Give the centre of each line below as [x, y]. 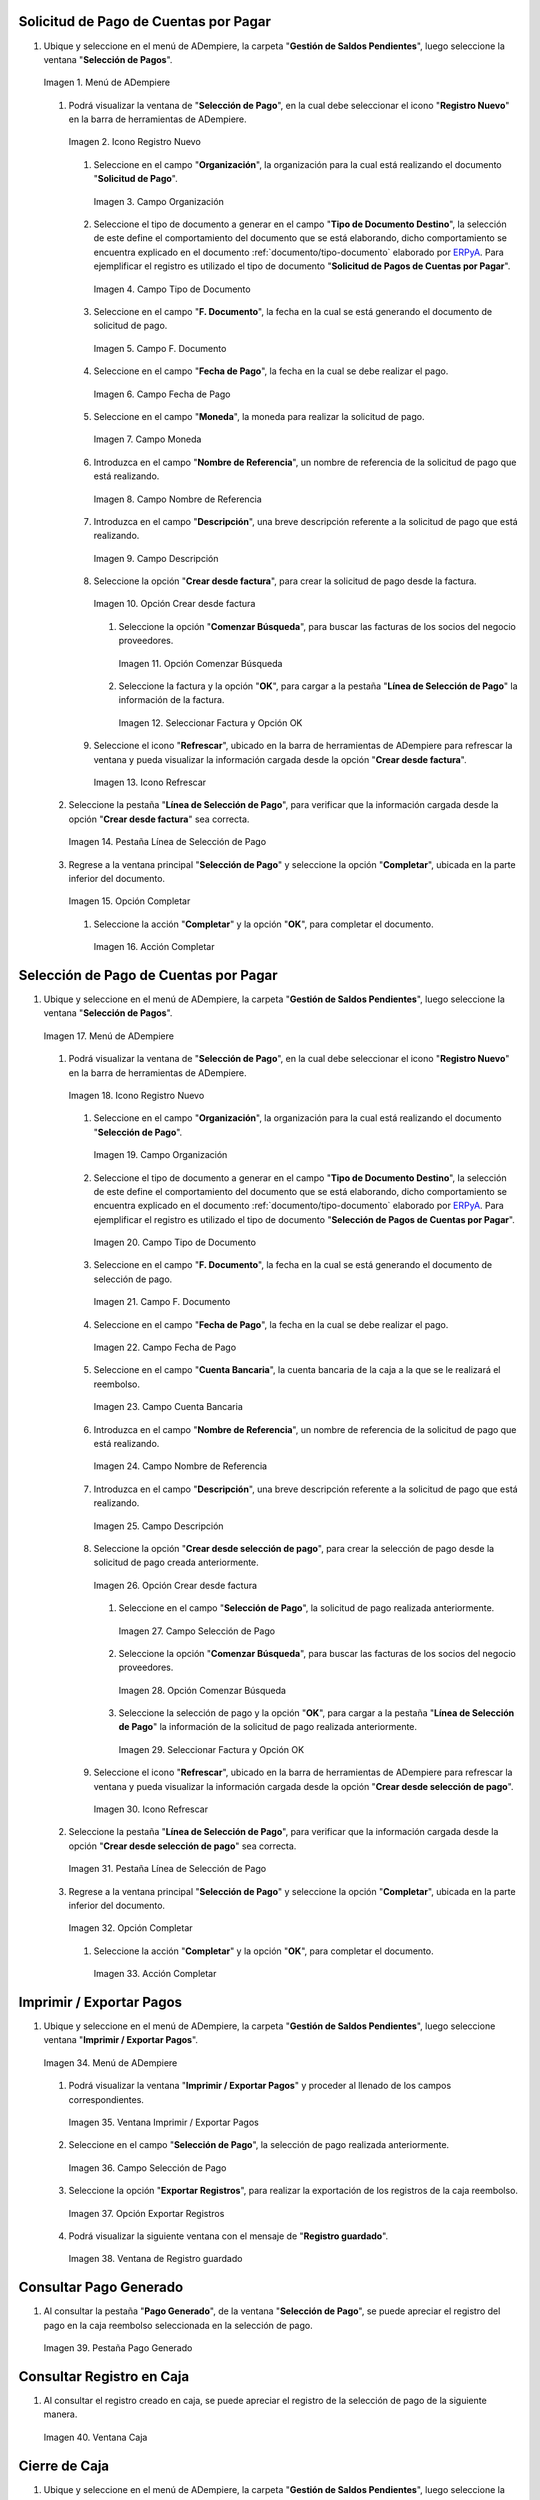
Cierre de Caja [64, 2465]
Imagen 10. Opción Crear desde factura [174, 604]
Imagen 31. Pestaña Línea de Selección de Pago [167, 1869]
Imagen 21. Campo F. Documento [162, 1302]
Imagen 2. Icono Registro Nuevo [135, 142]
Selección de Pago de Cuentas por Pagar [148, 975]
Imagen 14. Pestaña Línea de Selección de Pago [167, 842]
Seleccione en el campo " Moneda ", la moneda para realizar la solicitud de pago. [259, 416]
